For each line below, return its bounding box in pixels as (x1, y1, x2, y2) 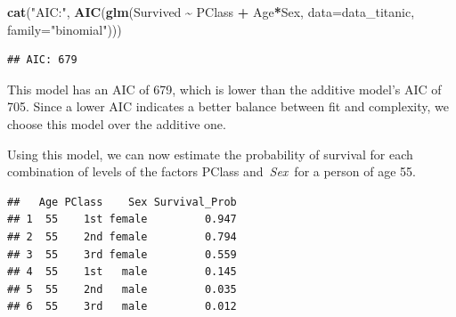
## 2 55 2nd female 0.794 (7, 230, 237, 243)
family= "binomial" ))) (7, 20, 122, 38)
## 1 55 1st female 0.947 (7, 213, 237, 226)
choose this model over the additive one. (7, 114, 226, 133)
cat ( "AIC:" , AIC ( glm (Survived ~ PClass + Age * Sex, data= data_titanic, (7, 3, 415, 20)
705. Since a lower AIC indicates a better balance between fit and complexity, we (7, 97, 449, 116)
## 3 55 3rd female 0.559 (7, 248, 237, 261)
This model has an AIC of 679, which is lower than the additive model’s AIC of (7, 79, 442, 98)
